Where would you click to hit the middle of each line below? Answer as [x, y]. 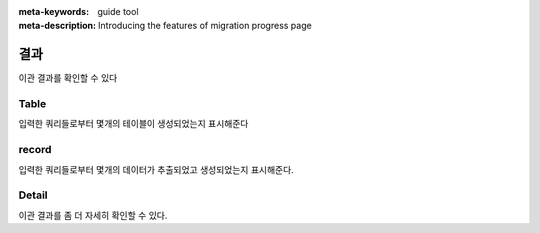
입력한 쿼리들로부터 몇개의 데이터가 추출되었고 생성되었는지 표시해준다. [156, 169]
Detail [33, 195]
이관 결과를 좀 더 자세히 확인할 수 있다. [93, 215]
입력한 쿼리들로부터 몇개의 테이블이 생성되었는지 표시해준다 [133, 124]
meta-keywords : [54, 11]
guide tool [118, 11]
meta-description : [57, 26]
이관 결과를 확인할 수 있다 [68, 78]
